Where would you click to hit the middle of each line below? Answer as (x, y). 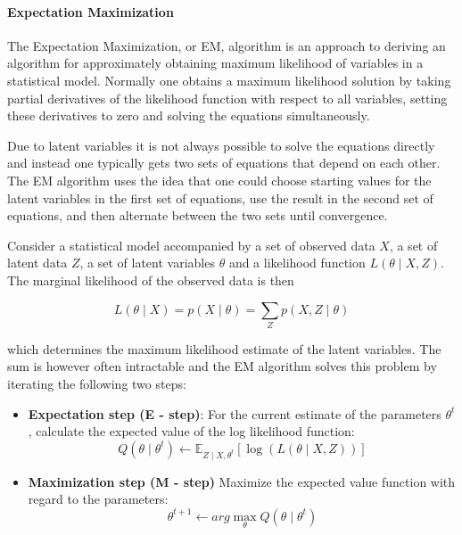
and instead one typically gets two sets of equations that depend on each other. (224, 163)
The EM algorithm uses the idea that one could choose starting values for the (219, 180)
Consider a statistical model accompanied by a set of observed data (191, 245)
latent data (37, 263)
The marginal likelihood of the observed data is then (151, 280)
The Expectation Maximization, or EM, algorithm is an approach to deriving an (227, 45)
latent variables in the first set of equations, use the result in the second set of (220, 198)
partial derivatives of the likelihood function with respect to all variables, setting (227, 98)
